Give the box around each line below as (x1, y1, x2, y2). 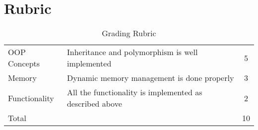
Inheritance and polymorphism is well (66, 46, 198, 58)
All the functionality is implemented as (66, 86, 202, 98)
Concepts (8, 58, 40, 69)
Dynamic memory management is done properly (66, 72, 234, 84)
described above (66, 98, 122, 110)
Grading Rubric (102, 27, 156, 39)
